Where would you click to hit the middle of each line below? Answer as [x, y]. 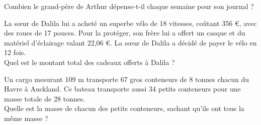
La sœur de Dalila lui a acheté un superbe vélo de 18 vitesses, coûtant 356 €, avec [130, 23]
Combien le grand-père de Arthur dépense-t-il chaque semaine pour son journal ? [129, 6]
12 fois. [15, 52]
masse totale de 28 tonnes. [45, 98]
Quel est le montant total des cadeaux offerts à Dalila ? [90, 62]
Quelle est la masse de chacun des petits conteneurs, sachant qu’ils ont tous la [124, 108]
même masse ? [26, 118]
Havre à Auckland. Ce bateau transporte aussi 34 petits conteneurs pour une [122, 89]
